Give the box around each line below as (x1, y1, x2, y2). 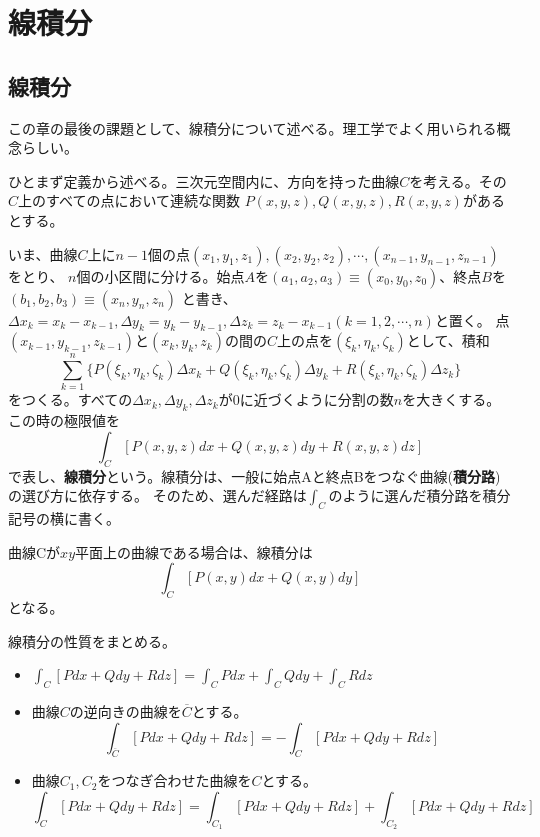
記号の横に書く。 (8, 508, 120, 529)
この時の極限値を (8, 410, 120, 431)
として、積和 (406, 330, 490, 351)
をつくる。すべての (8, 389, 133, 410)
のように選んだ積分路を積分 (328, 485, 511, 506)
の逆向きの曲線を (69, 701, 182, 722)
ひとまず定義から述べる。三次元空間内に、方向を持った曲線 (8, 170, 400, 191)
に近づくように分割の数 (239, 389, 394, 410)
